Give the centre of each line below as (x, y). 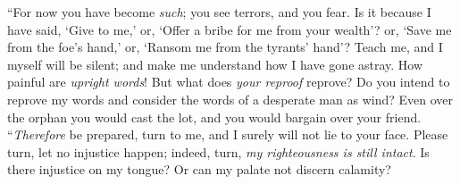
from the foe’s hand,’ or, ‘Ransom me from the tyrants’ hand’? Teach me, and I (225, 47)
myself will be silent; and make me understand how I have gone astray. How (215, 64)
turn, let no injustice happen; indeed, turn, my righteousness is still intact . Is (218, 151)
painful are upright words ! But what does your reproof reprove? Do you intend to (229, 82)
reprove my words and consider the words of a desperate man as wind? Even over (230, 99)
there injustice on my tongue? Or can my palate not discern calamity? (199, 169)
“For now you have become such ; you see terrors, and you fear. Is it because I (219, 12)
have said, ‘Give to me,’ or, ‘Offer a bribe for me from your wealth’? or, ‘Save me (230, 29)
